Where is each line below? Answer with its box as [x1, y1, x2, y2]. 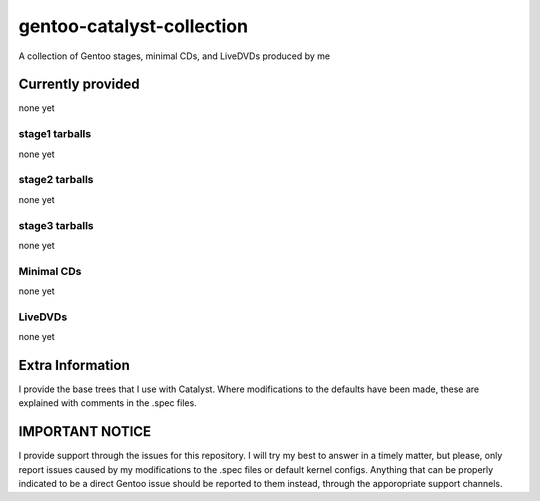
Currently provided [18, 76, 140, 93]
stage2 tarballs [18, 173, 94, 187]
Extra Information [18, 356, 130, 374]
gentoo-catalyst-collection [18, 15, 249, 37]
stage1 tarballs [18, 127, 92, 141]
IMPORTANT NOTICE [18, 423, 152, 440]
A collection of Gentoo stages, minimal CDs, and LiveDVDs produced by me [18, 50, 331, 62]
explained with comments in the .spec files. [18, 397, 197, 409]
